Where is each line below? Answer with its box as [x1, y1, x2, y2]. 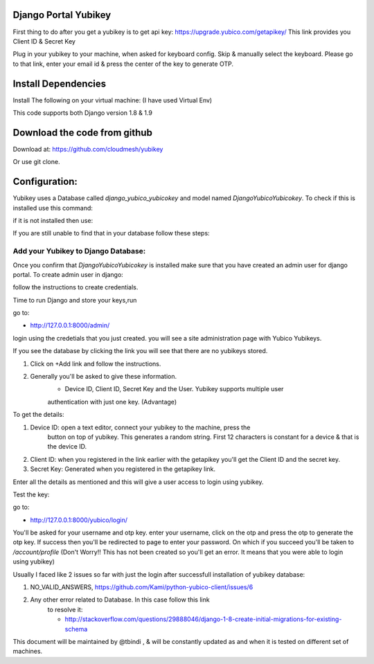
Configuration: [12, 176, 78, 188]
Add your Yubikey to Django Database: [12, 246, 146, 256]
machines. [12, 647, 43, 656]
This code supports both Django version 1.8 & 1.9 [12, 108, 152, 117]
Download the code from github [12, 127, 152, 138]
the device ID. [47, 442, 87, 451]
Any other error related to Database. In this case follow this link [30, 595, 211, 604]
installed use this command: [12, 204, 93, 212]
